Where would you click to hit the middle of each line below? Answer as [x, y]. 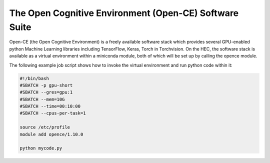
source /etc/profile [45, 127]
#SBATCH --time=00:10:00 [50, 106]
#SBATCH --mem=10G [42, 99]
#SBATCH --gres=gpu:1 [46, 92]
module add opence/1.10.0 [51, 134]
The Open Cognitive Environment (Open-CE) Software [124, 13]
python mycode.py [41, 148]
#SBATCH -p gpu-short [46, 85]
